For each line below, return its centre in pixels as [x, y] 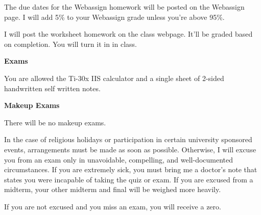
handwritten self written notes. [52, 88]
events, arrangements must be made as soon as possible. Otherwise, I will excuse [130, 149]
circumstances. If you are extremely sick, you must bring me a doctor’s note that [131, 169]
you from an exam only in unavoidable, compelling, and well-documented [119, 159]
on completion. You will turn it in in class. [70, 44]
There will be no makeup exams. [55, 122]
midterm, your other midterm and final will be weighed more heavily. [113, 189]
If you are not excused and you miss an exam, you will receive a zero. [113, 206]
